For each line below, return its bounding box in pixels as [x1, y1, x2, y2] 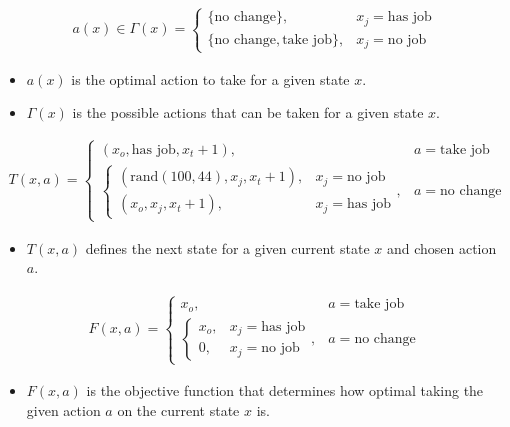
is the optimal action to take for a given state [71, 68, 350, 89]
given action [26, 399, 101, 420]
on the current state [117, 399, 240, 420]
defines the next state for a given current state [85, 237, 370, 258]
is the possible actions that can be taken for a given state [72, 102, 424, 123]
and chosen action [386, 237, 497, 258]
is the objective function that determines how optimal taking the [86, 380, 484, 401]
